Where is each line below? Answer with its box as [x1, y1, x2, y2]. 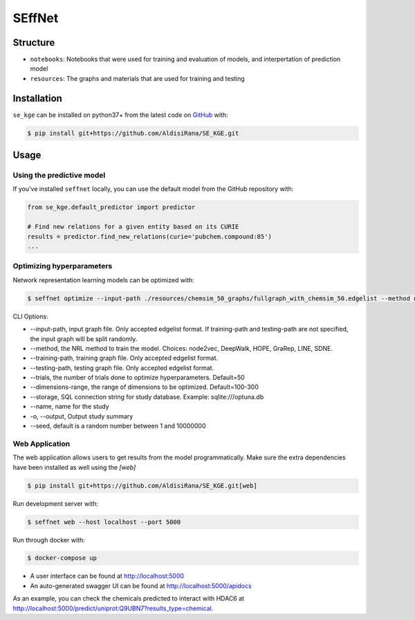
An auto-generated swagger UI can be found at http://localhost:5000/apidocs [30, 581, 252, 590]
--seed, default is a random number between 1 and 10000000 [30, 422, 206, 430]
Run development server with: [12, 499, 99, 508]
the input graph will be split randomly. [30, 334, 138, 343]
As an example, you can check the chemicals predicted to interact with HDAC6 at [12, 594, 245, 603]
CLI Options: [12, 312, 48, 320]
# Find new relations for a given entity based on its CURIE [27, 223, 239, 231]
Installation [12, 92, 62, 104]
